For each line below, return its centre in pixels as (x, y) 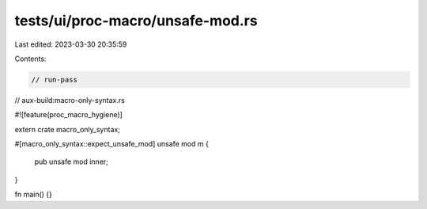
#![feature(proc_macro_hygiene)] (68, 115)
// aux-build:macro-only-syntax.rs (70, 100)
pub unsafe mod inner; (71, 161)
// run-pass (55, 80)
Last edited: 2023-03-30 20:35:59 (71, 44)
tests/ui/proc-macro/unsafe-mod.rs (136, 21)
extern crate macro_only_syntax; (67, 129)
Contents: (30, 59)
